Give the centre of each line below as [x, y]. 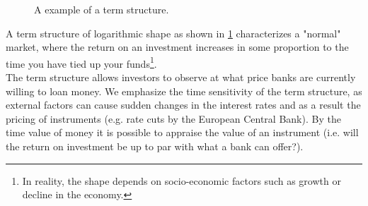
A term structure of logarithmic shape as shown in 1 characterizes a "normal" [173, 33]
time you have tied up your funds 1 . [81, 62]
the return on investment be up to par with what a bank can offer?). [155, 146]
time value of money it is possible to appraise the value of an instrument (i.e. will [182, 132]
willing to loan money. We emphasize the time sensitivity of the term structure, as [184, 91]
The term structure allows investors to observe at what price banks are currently [181, 77]
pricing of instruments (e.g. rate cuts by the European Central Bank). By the [173, 118]
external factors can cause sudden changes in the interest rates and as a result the [183, 105]
